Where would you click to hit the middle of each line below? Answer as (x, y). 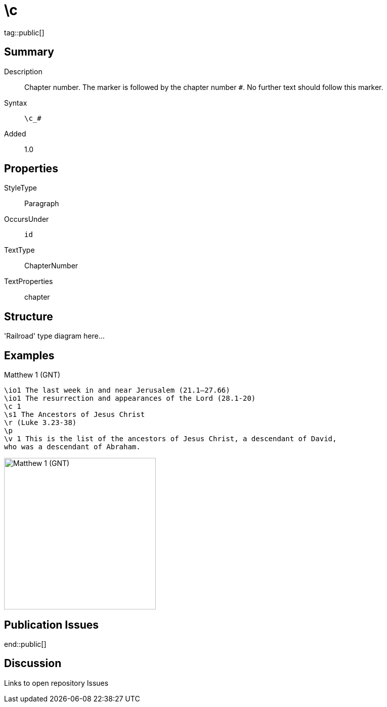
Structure (29, 316)
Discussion (33, 664)
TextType (19, 250)
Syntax (16, 103)
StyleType (20, 188)
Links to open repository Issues (56, 683)
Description (23, 71)
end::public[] (25, 644)
